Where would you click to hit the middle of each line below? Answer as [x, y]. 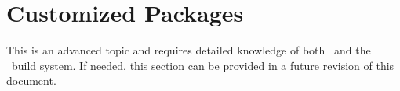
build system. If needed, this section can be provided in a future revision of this [203, 65]
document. [31, 80]
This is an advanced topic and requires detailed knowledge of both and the [189, 50]
